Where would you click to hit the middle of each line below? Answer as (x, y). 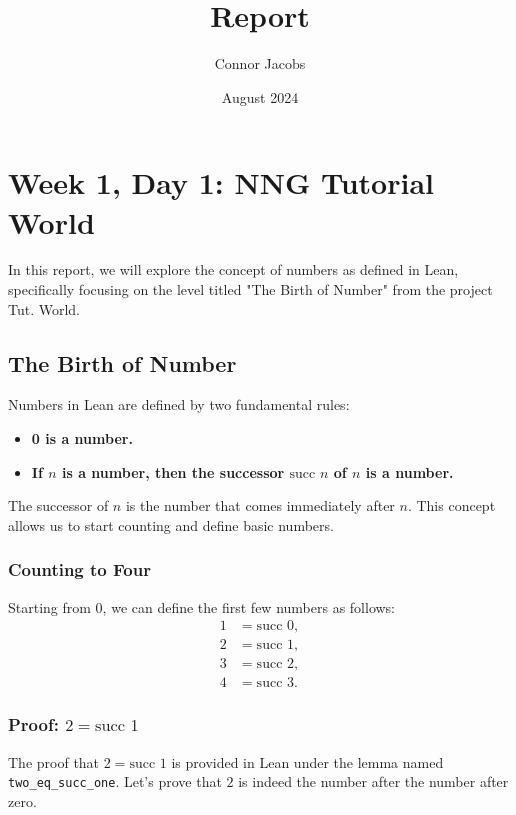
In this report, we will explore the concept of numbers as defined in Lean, (233, 269)
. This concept (451, 505)
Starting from (49, 606)
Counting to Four (79, 569)
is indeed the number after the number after (373, 781)
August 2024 (260, 96)
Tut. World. (44, 308)
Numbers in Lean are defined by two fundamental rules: (179, 404)
